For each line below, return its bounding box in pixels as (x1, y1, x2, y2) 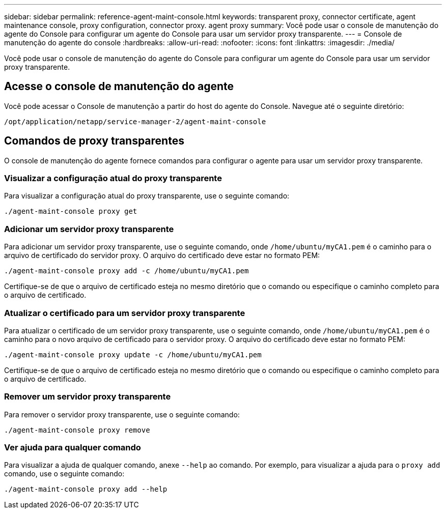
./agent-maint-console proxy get (4, 207, 137, 216)
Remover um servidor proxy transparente (4, 391, 171, 402)
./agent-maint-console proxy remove (4, 425, 150, 434)
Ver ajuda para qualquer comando (4, 442, 141, 453)
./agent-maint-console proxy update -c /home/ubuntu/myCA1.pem (4, 350, 262, 359)
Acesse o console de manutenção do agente (4, 80, 234, 93)
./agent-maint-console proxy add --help (4, 485, 168, 494)
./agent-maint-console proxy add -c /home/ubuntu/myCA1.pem (4, 267, 249, 275)
